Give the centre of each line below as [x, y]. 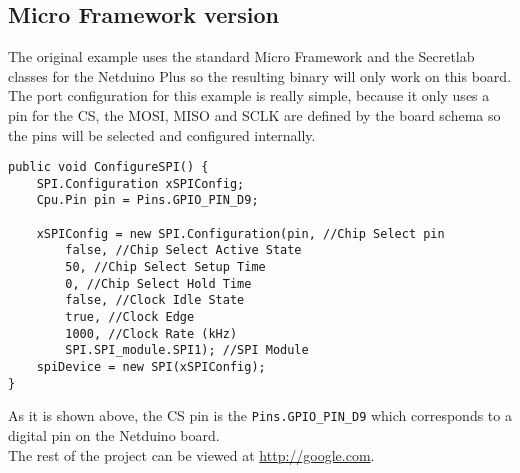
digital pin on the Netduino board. [114, 435]
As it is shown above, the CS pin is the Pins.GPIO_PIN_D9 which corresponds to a [260, 415]
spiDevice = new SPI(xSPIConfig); [151, 367]
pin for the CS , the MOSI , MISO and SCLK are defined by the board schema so [254, 114]
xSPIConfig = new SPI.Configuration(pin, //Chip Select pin [240, 233]
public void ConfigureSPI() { [108, 167]
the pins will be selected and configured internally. [162, 134]
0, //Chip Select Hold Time [158, 283]
